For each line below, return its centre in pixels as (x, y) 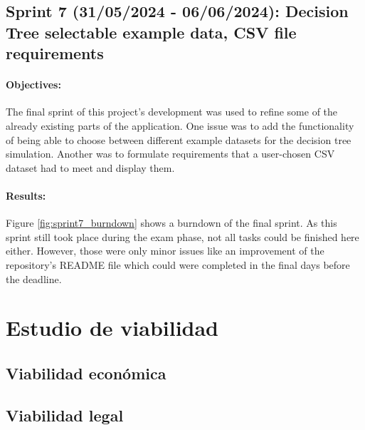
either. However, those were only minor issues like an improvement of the (165, 251)
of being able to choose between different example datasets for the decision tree (179, 139)
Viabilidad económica (86, 373)
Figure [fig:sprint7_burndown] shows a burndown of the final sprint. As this (171, 223)
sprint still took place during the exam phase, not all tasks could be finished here (182, 236)
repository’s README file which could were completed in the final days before (178, 264)
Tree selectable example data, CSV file (151, 32)
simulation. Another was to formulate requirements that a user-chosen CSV (170, 154)
